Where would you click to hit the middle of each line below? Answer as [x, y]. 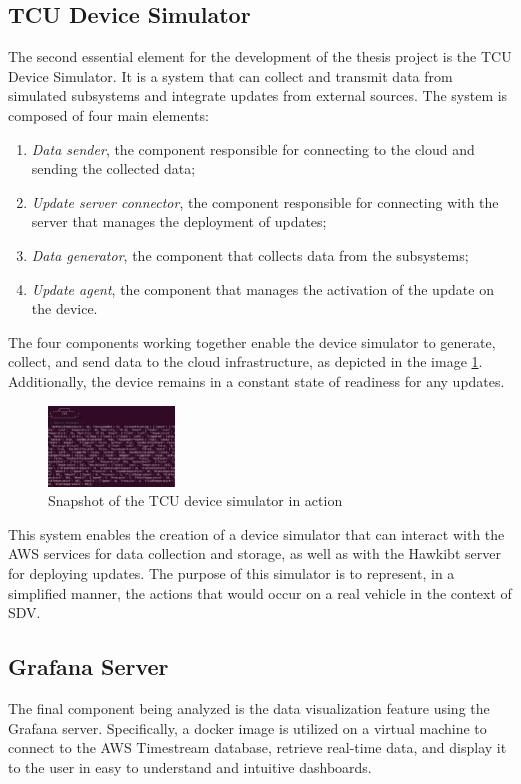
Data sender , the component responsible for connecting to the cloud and [253, 148]
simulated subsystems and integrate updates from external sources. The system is [258, 95]
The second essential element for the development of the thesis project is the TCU [260, 56]
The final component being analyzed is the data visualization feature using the [249, 708]
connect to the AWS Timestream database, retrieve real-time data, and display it [257, 747]
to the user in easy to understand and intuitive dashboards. [190, 766]
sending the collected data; [113, 168]
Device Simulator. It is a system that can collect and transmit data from [230, 75]
